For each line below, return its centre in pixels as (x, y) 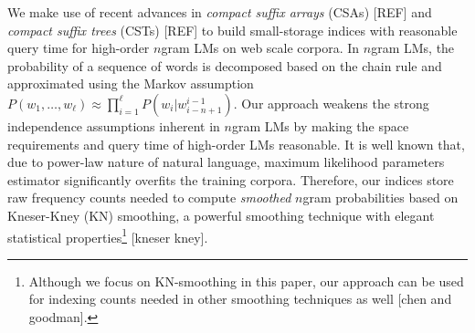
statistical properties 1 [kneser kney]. (108, 235)
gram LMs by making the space (320, 125)
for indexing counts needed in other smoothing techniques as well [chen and (240, 299)
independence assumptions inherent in (114, 125)
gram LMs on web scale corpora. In (260, 48)
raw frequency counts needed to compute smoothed (149, 198)
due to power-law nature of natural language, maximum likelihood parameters (226, 162)
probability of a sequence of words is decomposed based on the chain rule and (225, 65)
